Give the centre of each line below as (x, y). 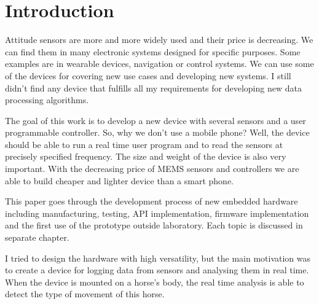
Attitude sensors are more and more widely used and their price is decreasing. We (159, 40)
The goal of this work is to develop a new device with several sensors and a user (156, 120)
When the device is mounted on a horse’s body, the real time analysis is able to (155, 282)
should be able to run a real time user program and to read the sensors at (144, 144)
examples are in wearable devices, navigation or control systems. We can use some (159, 64)
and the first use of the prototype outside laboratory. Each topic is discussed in (154, 225)
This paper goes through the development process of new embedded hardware (152, 201)
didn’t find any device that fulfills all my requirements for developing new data (153, 88)
